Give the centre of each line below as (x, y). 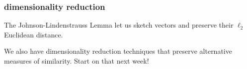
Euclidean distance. (34, 34)
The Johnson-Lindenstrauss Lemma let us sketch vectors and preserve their (119, 25)
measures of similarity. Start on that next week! (77, 61)
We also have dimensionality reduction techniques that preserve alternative (118, 51)
